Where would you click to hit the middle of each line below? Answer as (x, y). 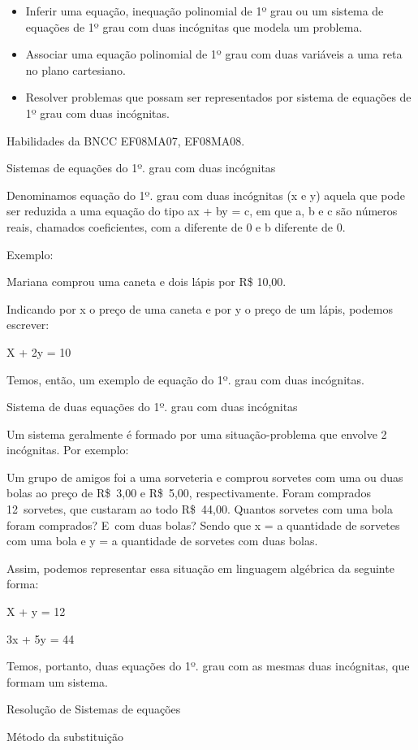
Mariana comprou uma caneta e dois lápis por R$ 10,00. (147, 282)
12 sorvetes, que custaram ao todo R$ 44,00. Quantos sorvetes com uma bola (200, 509)
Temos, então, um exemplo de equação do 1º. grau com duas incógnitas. (185, 379)
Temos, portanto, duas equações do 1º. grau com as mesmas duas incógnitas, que (208, 666)
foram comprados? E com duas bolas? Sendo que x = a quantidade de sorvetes (203, 525)
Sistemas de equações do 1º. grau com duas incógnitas (141, 168)
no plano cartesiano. (75, 69)
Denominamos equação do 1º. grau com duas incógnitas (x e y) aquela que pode (206, 195)
